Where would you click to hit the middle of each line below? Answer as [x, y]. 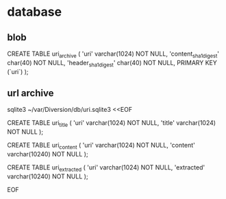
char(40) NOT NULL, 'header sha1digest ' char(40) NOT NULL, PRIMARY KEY [112, 63]
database [35, 12]
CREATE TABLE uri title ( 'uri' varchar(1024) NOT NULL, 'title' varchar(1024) [112, 124]
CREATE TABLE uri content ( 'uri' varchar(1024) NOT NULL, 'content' [101, 146]
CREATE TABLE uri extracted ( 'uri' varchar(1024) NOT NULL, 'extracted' [106, 168]
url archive [30, 93]
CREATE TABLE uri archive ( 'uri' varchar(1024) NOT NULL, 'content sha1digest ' [113, 54]
